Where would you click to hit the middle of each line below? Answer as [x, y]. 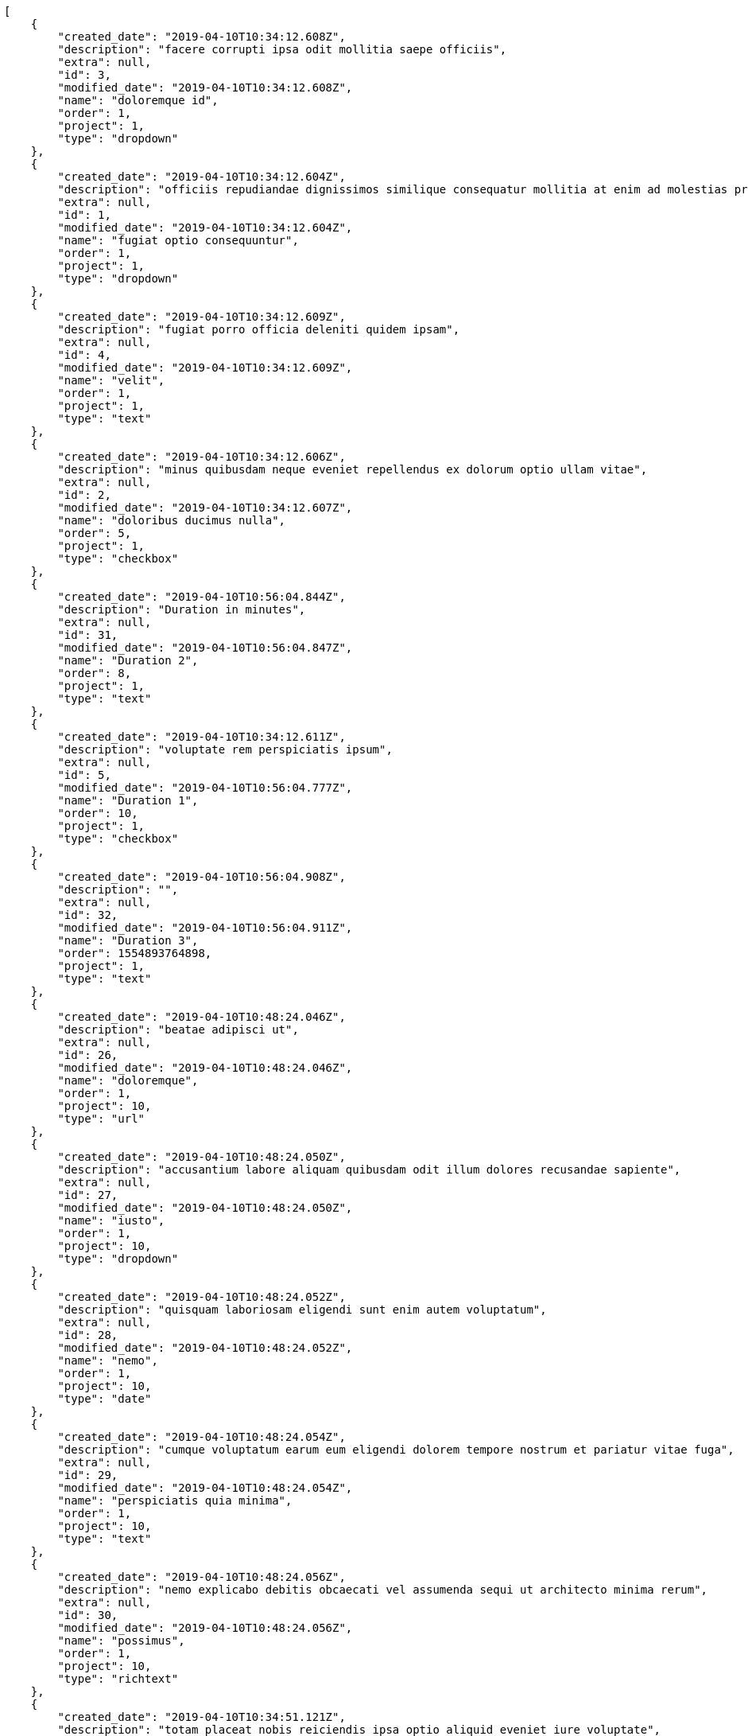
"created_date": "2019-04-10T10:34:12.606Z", [202, 457]
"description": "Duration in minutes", [182, 609]
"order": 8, [95, 673]
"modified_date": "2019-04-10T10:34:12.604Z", [205, 228]
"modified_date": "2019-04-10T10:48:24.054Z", [205, 1488]
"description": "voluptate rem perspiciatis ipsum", [225, 749]
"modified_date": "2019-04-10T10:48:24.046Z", [205, 1068]
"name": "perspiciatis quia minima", [175, 1501]
